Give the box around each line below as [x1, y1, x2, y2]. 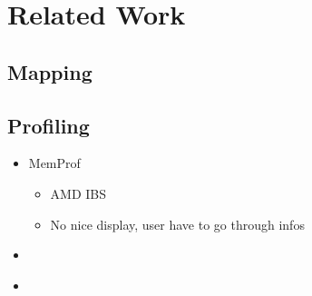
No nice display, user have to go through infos [50, 214, 305, 233]
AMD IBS [50, 183, 107, 202]
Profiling [7, 111, 90, 139]
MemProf [28, 153, 81, 173]
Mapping [7, 57, 93, 85]
